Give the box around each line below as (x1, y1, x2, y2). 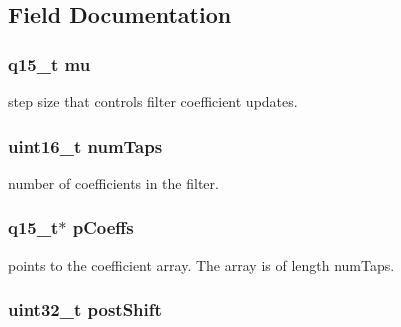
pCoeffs (72, 215, 134, 240)
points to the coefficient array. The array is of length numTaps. (8, 254, 395, 275)
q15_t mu (8, 51, 91, 76)
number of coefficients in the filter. (8, 172, 219, 193)
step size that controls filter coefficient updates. (8, 91, 298, 111)
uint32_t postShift (8, 297, 162, 322)
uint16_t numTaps (8, 133, 163, 158)
